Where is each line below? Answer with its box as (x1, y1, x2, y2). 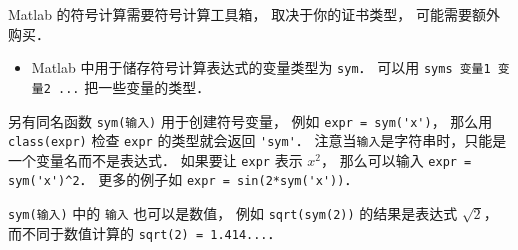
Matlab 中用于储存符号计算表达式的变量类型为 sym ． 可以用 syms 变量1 (31, 57, 491, 78)
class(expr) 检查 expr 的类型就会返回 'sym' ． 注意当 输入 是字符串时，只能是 (8, 130, 507, 151)
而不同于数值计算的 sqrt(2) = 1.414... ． (8, 222, 282, 243)
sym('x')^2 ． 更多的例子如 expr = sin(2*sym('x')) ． (8, 169, 359, 190)
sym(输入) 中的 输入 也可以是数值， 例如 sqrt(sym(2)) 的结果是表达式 (8, 203, 458, 224)
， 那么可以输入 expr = (321, 149, 472, 170)
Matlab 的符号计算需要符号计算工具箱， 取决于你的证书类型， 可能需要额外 (8, 4, 500, 24)
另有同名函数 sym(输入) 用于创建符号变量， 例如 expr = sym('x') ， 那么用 (8, 110, 493, 131)
